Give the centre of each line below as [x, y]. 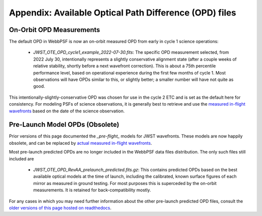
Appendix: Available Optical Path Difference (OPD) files [123, 13]
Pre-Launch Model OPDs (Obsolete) [64, 125]
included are [21, 159]
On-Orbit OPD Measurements [55, 30]
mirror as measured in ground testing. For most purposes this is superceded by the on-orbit [125, 183]
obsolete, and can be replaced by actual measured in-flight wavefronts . [81, 143]
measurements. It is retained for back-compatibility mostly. [92, 190]
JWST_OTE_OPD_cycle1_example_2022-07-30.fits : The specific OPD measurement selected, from [131, 52]
